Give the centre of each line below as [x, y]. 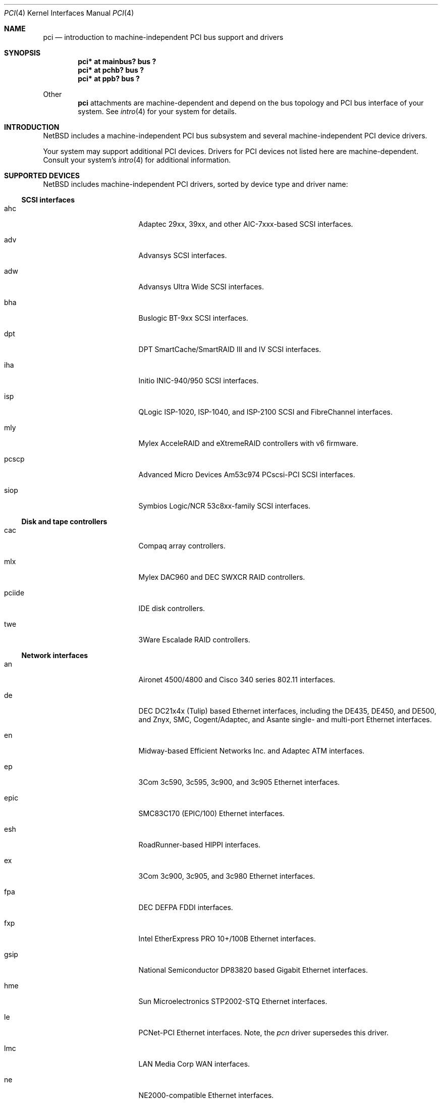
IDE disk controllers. [172, 608]
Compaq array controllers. [182, 546]
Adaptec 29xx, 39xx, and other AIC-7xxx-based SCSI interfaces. [246, 224]
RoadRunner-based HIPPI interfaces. [200, 845]
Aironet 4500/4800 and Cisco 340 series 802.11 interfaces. [237, 680]
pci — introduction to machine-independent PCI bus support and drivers [163, 37]
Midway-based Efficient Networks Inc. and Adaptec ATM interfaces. [252, 751]
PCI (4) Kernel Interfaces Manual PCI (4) [69, 13]
